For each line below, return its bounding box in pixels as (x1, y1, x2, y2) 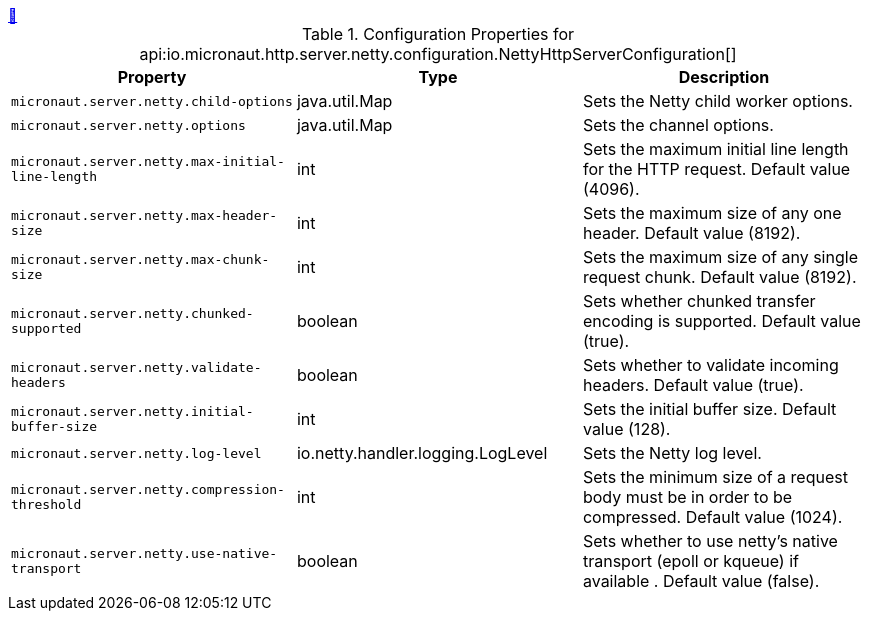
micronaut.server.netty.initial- (11, 404, 254, 419)
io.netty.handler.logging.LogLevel (296, 443, 548, 463)
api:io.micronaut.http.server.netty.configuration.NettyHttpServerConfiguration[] (139, 44, 737, 64)
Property (117, 67, 187, 87)
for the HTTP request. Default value (582, 159, 851, 179)
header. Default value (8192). (582, 223, 801, 243)
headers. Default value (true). (582, 375, 804, 395)
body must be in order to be (582, 487, 793, 507)
